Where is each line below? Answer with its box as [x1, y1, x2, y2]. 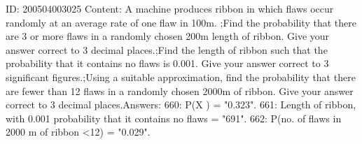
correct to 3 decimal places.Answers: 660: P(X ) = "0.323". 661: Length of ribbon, [6, 97, 356, 112]
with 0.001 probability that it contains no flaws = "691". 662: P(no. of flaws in [6, 110, 342, 125]
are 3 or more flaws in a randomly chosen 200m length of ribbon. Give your [6, 29, 330, 43]
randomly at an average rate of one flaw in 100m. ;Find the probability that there [6, 15, 356, 29]
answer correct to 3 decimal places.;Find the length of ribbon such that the [6, 42, 328, 57]
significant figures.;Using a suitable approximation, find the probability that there [6, 69, 356, 84]
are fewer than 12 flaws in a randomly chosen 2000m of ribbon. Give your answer [6, 83, 354, 98]
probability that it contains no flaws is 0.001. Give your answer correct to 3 [6, 56, 329, 71]
